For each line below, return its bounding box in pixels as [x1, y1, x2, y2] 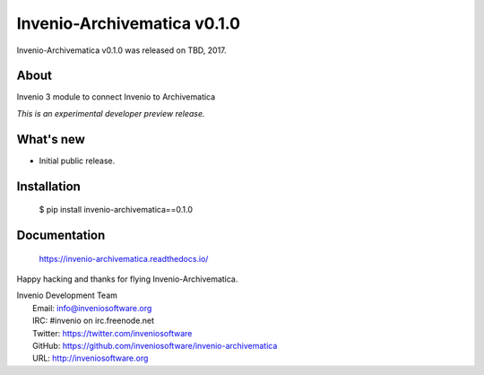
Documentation [16, 227, 106, 242]
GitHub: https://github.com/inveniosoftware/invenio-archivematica [32, 340, 278, 351]
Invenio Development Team [16, 290, 118, 301]
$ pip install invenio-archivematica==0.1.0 [39, 205, 193, 215]
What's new [16, 131, 85, 147]
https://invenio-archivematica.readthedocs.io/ [39, 253, 209, 264]
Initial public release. [39, 155, 116, 166]
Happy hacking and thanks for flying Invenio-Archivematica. [16, 274, 238, 284]
